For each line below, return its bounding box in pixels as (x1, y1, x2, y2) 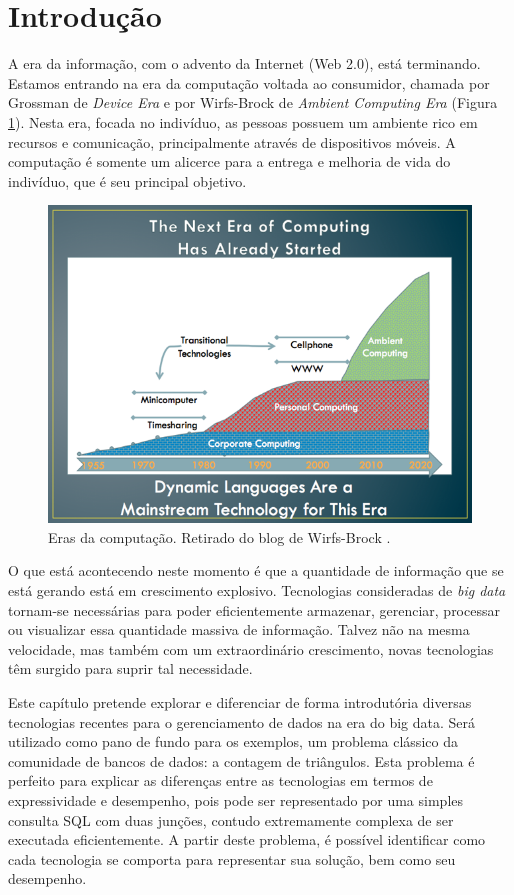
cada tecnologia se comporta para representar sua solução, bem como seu (8, 848, 456, 869)
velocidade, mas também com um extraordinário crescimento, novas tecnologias (8, 638, 494, 659)
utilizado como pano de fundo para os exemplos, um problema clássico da (8, 731, 458, 752)
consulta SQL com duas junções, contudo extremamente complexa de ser (8, 809, 454, 830)
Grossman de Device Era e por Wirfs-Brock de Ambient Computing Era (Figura (8, 92, 498, 113)
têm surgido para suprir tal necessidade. (8, 658, 253, 679)
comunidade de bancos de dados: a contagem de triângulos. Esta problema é (8, 750, 475, 771)
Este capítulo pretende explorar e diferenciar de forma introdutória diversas (8, 692, 472, 713)
